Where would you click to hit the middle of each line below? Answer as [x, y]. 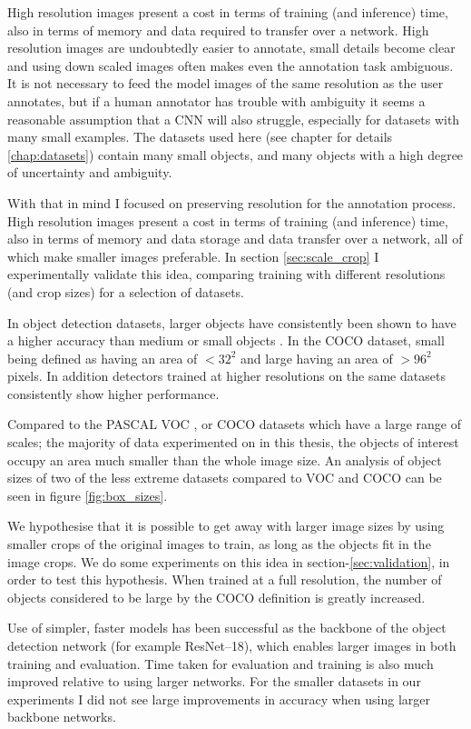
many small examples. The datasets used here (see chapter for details [200, 137]
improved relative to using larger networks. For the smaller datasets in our [214, 681]
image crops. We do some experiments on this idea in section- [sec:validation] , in [229, 561]
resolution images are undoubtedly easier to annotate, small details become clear [231, 48]
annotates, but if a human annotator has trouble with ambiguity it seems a [216, 100]
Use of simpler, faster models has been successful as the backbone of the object [227, 628]
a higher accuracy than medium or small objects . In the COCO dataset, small [226, 340]
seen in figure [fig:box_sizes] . [88, 495]
